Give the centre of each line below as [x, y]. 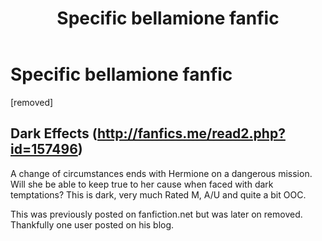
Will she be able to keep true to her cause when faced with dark [142, 184]
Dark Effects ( [54, 133]
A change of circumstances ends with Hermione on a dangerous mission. [161, 173]
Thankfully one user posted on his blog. [92, 224]
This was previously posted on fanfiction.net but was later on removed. [156, 214]
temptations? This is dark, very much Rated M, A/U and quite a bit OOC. [158, 194]
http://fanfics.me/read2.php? [191, 133]
